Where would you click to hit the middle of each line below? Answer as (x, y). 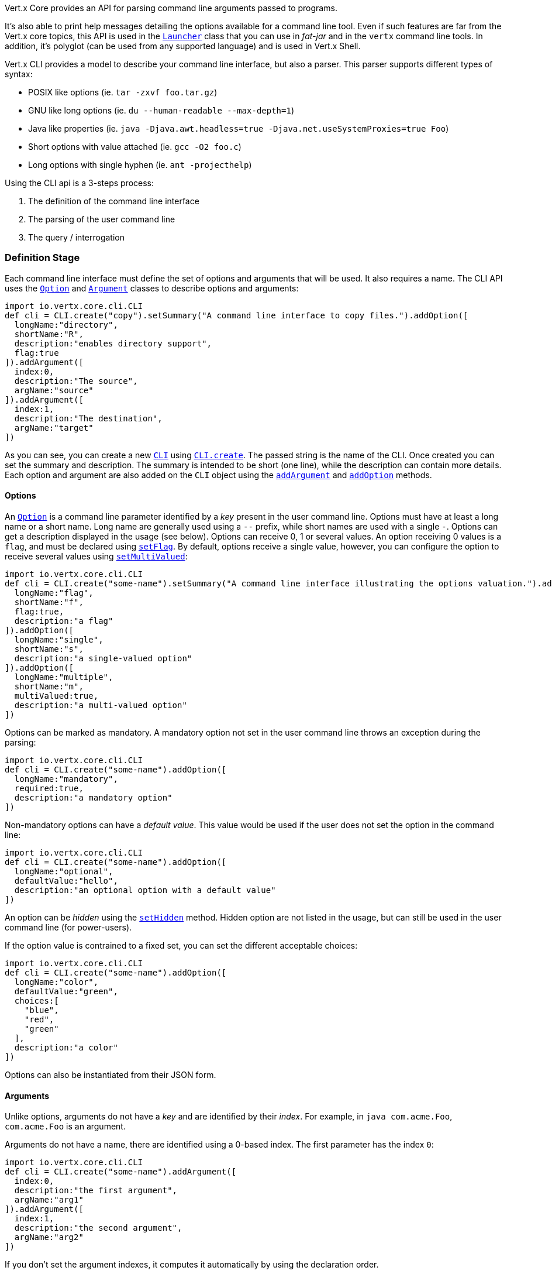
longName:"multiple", (64, 677)
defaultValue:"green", (66, 991)
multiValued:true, (56, 696)
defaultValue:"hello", (66, 880)
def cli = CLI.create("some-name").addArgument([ (121, 1172)
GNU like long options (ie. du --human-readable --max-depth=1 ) (161, 110)
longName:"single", (59, 639)
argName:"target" (54, 427)
